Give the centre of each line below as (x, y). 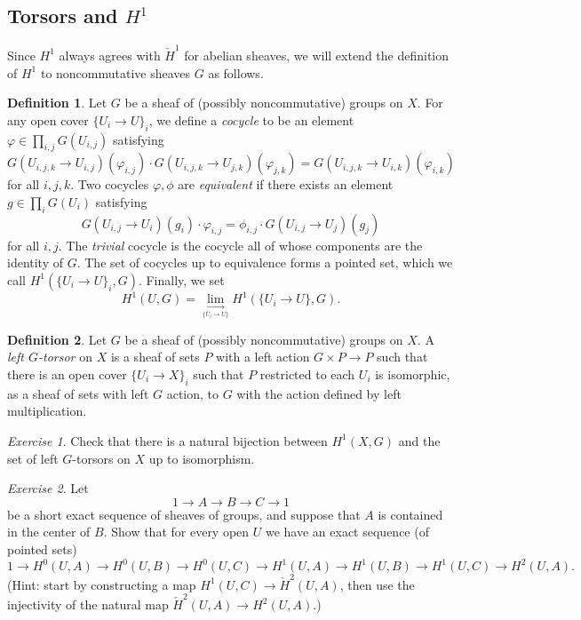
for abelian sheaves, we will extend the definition (317, 55)
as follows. (236, 72)
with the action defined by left (319, 393)
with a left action (263, 357)
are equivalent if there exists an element (286, 184)
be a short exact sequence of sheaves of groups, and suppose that (184, 514)
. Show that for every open (176, 532)
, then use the (377, 584)
